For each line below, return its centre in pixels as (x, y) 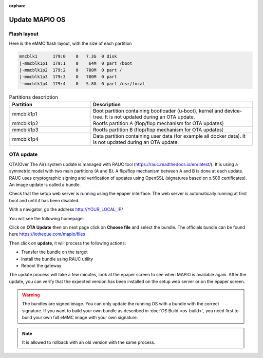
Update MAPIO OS (37, 19)
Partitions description (34, 97)
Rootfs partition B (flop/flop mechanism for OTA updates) (158, 130)
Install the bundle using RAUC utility (57, 259)
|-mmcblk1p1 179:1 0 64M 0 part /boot (76, 63)
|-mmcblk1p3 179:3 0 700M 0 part (68, 77)
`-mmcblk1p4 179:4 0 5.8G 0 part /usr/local (82, 84)
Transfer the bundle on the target (54, 252)
